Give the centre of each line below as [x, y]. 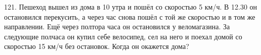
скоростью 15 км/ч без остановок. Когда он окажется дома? [97, 46]
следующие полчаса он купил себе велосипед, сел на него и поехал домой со [123, 36]
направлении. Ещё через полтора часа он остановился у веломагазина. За [117, 26]
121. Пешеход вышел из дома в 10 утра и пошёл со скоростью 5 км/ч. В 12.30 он [131, 7]
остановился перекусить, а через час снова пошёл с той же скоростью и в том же [130, 16]
